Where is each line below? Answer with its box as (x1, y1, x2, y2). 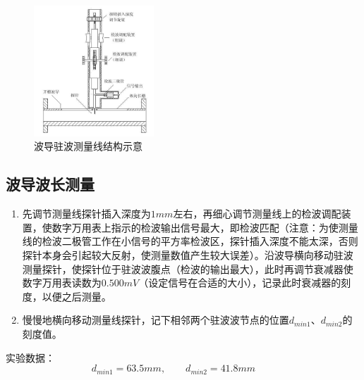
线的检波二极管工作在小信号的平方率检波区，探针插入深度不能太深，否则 (22, 234, 358, 248)
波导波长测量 (6, 173, 95, 195)
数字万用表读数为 (22, 275, 102, 290)
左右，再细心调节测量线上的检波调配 (173, 206, 341, 221)
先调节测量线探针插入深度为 (22, 206, 151, 221)
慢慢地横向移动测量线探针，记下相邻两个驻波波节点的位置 (22, 312, 289, 327)
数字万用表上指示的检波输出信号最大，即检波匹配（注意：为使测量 (51, 220, 358, 234)
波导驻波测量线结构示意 (34, 139, 142, 153)
